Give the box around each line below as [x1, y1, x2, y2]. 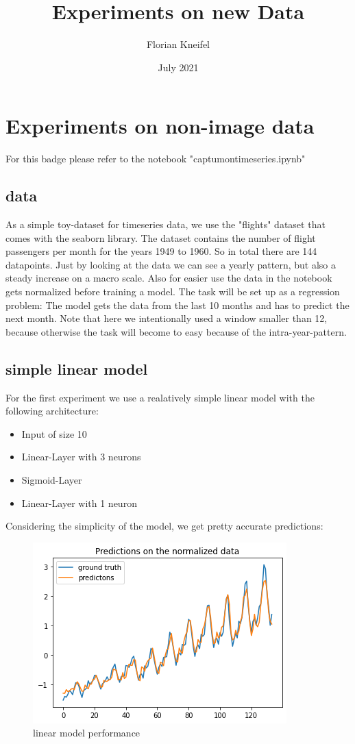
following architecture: [5, 404, 99, 418]
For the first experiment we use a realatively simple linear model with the [5, 390, 315, 404]
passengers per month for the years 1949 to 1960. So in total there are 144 [5, 244, 317, 258]
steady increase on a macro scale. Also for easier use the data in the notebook [5, 271, 332, 285]
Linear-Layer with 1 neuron [21, 495, 137, 510]
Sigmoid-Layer [21, 472, 82, 486]
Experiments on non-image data [5, 112, 315, 140]
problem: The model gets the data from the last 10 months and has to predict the [5, 297, 350, 312]
